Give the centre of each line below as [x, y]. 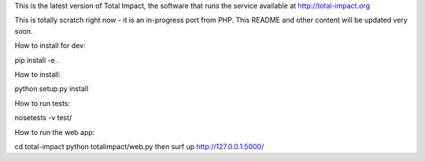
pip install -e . [37, 60]
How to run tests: [42, 103]
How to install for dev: [50, 46]
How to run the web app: [55, 132]
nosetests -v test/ [43, 118]
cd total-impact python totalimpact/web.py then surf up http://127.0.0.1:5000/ [139, 146]
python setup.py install [52, 89]
